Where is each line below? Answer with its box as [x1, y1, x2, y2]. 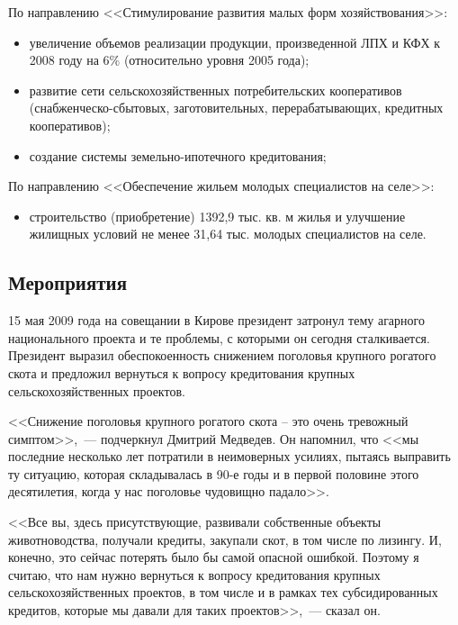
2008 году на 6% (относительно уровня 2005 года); [29, 50, 310, 69]
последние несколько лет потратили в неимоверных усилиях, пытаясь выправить [8, 447, 451, 466]
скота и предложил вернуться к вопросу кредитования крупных [8, 363, 355, 382]
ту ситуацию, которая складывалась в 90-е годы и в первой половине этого [8, 464, 419, 483]
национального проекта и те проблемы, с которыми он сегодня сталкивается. [8, 328, 430, 347]
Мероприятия [8, 268, 128, 296]
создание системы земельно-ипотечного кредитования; [29, 146, 327, 165]
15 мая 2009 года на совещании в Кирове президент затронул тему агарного [8, 311, 425, 330]
